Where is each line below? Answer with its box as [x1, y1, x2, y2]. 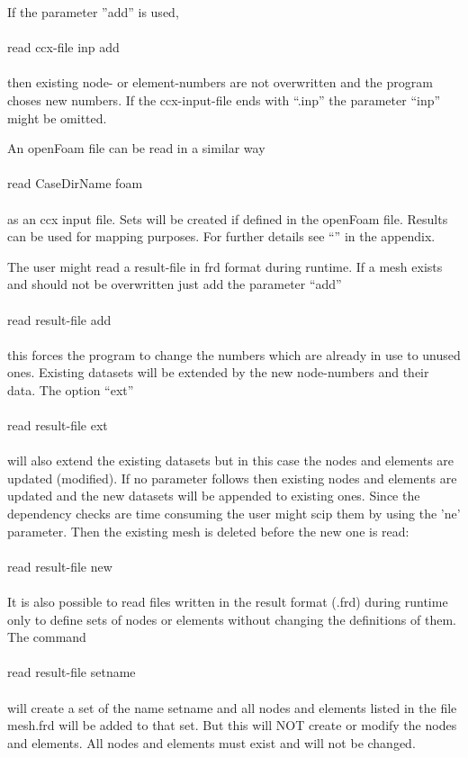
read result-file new [7, 556, 112, 575]
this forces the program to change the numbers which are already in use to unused [7, 345, 461, 364]
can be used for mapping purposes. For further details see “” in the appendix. [7, 227, 436, 246]
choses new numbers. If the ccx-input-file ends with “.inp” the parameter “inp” [7, 90, 441, 109]
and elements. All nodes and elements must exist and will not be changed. [7, 733, 416, 752]
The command [7, 627, 86, 646]
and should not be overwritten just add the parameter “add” [7, 275, 342, 293]
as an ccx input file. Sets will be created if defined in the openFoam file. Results [7, 209, 448, 228]
